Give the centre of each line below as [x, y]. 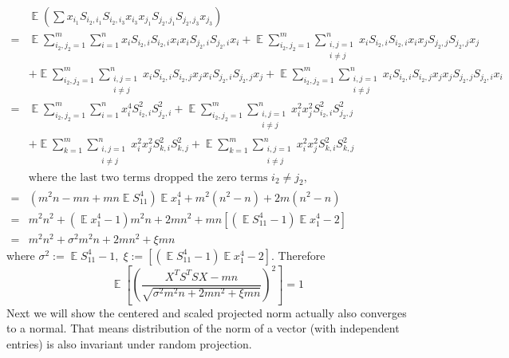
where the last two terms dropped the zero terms [148, 177]
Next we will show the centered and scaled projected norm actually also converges [207, 312]
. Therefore [298, 255]
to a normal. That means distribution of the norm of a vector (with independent [203, 328]
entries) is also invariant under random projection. [129, 343]
